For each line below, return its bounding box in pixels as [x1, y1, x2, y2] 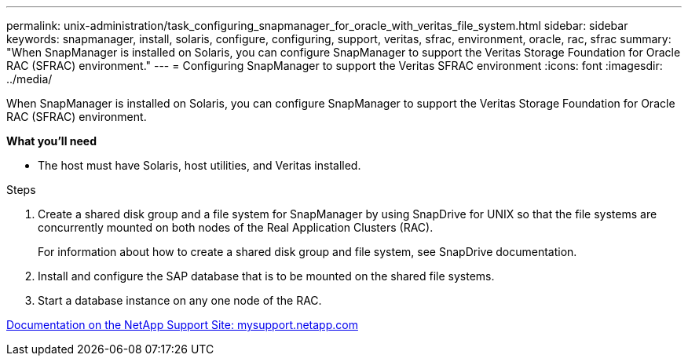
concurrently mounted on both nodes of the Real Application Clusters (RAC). [38, 221, 434, 234]
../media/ [6, 72, 53, 86]
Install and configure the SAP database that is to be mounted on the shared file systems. [38, 269, 495, 283]
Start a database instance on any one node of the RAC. [38, 294, 322, 307]
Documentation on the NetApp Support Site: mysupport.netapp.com [6, 318, 358, 331]
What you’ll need [6, 134, 97, 148]
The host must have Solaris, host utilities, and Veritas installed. [38, 159, 361, 172]
